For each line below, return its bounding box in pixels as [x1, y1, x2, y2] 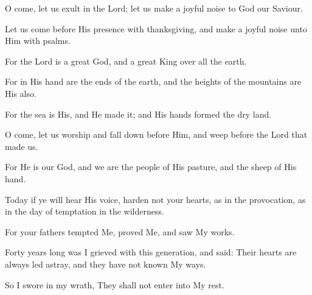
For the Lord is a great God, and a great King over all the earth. [5, 54, 247, 67]
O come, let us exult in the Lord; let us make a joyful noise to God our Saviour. [5, 2, 303, 14]
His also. [5, 87, 36, 99]
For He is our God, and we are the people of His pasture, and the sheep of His [5, 160, 297, 173]
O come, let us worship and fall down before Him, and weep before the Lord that [5, 128, 308, 141]
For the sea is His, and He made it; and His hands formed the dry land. [5, 107, 272, 120]
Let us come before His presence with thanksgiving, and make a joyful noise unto [5, 22, 307, 35]
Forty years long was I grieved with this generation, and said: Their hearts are [5, 246, 297, 258]
